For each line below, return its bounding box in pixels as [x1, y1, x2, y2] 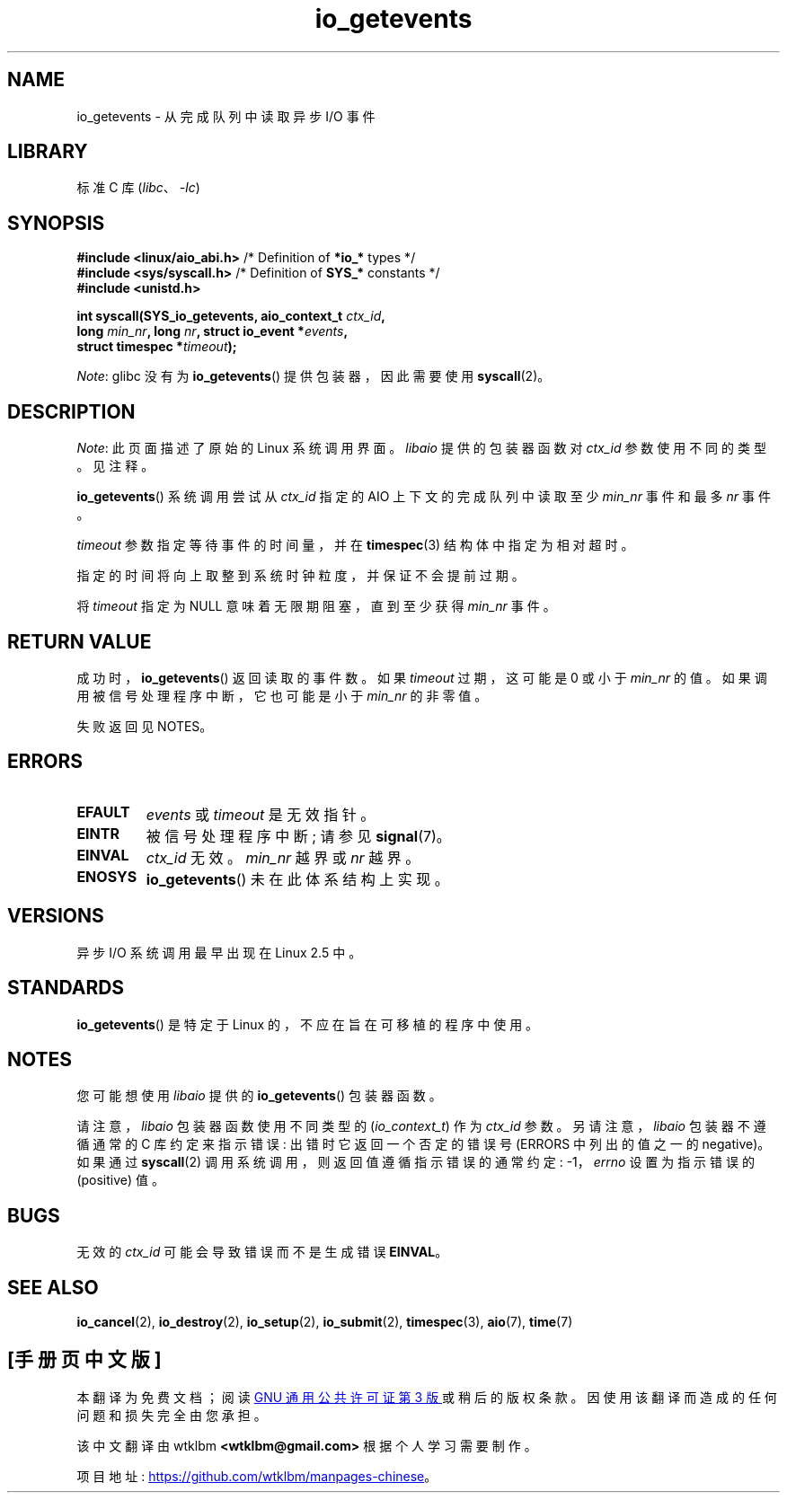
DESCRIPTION [7, 400, 136, 423]
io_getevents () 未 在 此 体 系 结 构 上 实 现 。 [146, 869, 449, 888]
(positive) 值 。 [76, 1172, 164, 1188]
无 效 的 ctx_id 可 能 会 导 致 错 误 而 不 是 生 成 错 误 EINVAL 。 [76, 1244, 448, 1260]
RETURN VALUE [7, 630, 152, 653]
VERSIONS [7, 904, 104, 928]
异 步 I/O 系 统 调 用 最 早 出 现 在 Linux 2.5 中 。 [76, 944, 362, 960]
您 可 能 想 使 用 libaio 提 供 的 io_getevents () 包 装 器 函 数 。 [76, 1088, 442, 1104]
